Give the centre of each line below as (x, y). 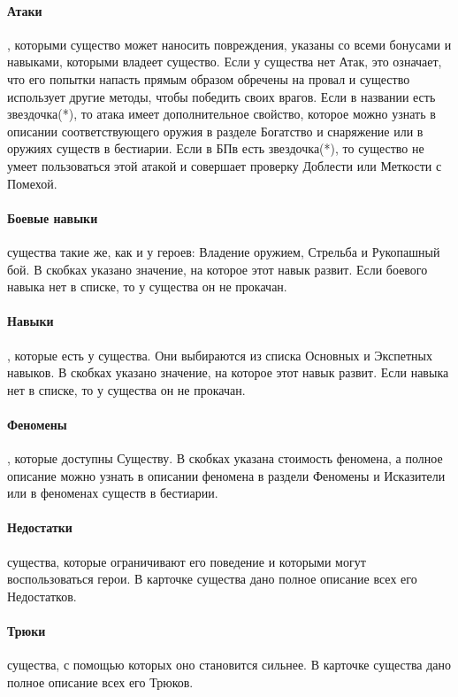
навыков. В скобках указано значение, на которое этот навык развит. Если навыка (228, 372)
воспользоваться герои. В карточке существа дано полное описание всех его (212, 579)
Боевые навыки (53, 217)
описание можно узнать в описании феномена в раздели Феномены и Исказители (226, 475)
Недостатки (40, 527)
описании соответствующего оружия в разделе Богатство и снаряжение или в (215, 131)
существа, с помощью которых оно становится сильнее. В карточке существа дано (229, 665)
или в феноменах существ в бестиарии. (113, 493)
